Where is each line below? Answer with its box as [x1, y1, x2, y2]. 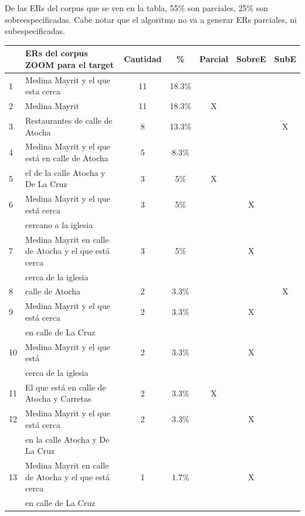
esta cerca [25, 85, 60, 97]
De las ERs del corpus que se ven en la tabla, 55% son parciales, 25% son [5, 2, 269, 13]
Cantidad [124, 53, 162, 65]
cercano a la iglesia [25, 218, 93, 230]
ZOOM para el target [25, 58, 114, 70]
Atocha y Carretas [25, 392, 91, 405]
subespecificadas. [5, 25, 65, 37]
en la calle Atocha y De [25, 433, 110, 445]
